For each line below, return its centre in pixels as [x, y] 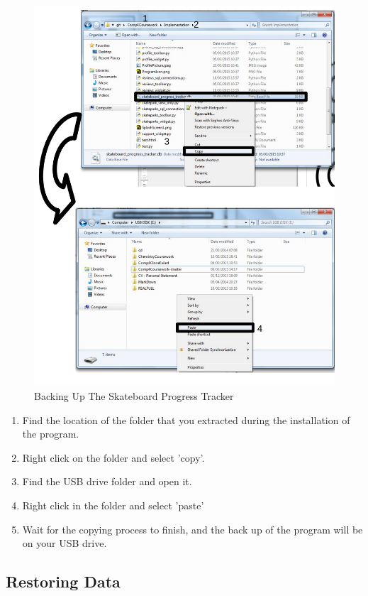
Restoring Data [63, 581]
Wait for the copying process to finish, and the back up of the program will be [193, 529]
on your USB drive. [65, 543]
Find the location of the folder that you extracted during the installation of [186, 419]
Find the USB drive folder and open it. [107, 481]
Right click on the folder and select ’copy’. [113, 457]
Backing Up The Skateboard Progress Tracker [134, 395]
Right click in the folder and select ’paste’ [113, 505]
